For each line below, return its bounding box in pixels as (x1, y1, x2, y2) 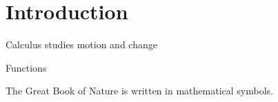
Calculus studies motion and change (6, 37, 157, 52)
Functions (6, 60, 47, 74)
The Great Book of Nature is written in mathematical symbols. (6, 83, 273, 98)
